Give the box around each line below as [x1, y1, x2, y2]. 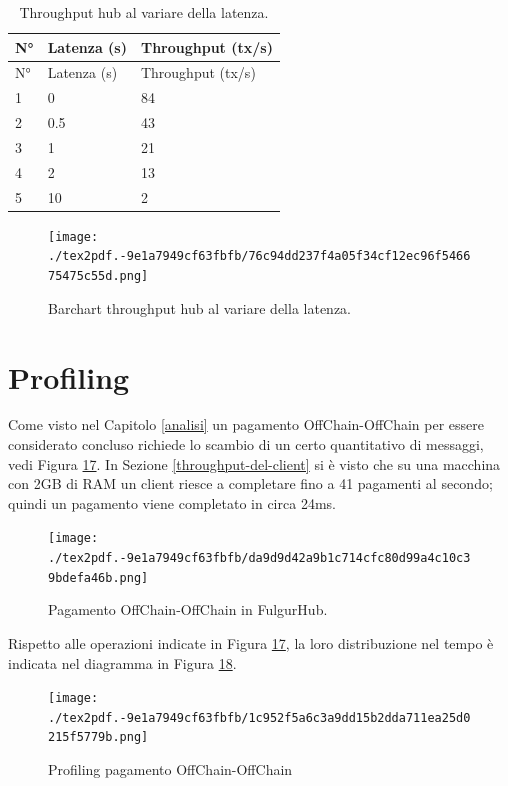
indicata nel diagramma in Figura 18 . [8, 652, 237, 673]
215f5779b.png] [48, 730, 149, 745]
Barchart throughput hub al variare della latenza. [48, 297, 351, 318]
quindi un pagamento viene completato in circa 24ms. [8, 492, 336, 513]
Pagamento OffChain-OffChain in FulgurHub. [48, 599, 328, 620]
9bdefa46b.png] [48, 570, 149, 585]
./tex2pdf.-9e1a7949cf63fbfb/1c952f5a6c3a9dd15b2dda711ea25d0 [48, 710, 471, 725]
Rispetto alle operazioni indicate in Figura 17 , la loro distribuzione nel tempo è [8, 632, 494, 653]
